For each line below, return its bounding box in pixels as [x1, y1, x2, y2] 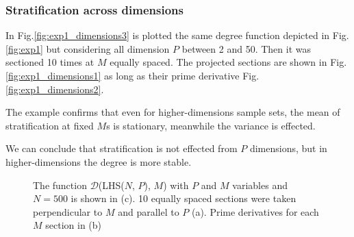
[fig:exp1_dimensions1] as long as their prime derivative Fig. [5, 68, 260, 82]
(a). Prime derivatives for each [191, 204, 319, 219]
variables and [232, 177, 288, 192]
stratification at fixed [5, 118, 94, 132]
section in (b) [45, 218, 102, 232]
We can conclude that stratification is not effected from [5, 141, 238, 155]
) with [163, 177, 189, 192]
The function [33, 177, 87, 192]
